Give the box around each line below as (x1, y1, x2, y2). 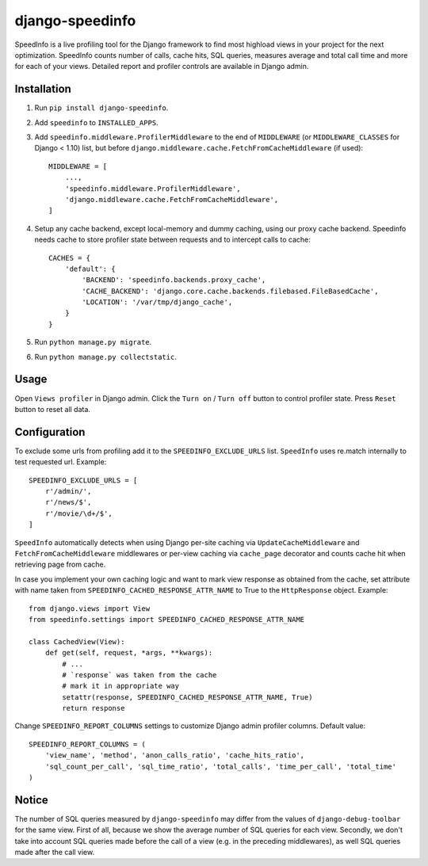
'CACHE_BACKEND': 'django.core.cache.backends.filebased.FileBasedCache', (82, 286, 379, 296)
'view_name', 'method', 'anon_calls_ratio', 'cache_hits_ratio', (44, 751, 305, 760)
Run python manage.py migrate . (34, 338, 152, 347)
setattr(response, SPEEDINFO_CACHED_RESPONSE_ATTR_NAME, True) (62, 692, 313, 701)
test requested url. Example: (14, 457, 107, 467)
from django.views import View (29, 604, 151, 613)
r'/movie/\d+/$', (44, 509, 113, 518)
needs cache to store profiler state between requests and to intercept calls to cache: (34, 235, 311, 245)
